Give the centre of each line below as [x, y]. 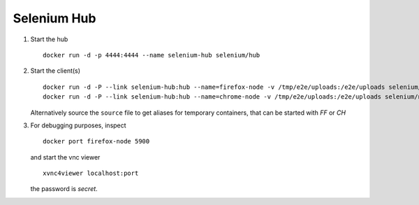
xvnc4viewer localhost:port [91, 174]
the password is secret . [64, 189]
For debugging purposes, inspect [78, 125]
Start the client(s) [55, 71]
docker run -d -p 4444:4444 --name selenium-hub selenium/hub [152, 55]
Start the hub [49, 39]
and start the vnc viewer [65, 157]
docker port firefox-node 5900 [96, 141]
